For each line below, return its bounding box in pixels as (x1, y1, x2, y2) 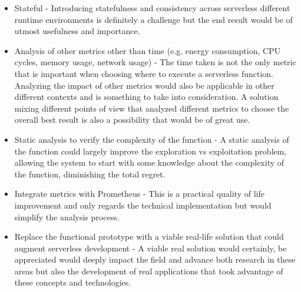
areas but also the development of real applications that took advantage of (14, 264, 283, 277)
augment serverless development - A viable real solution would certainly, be (14, 241, 287, 254)
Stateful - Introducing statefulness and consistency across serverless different (14, 2, 290, 14)
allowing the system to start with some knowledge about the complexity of (14, 156, 285, 169)
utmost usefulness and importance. (14, 25, 140, 37)
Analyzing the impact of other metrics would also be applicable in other (14, 79, 274, 91)
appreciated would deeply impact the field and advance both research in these (14, 253, 296, 266)
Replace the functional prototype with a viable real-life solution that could (14, 230, 284, 243)
